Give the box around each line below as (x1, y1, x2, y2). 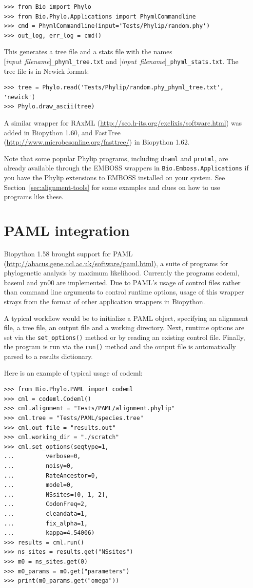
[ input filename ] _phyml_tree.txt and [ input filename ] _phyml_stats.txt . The (4, 56, 239, 66)
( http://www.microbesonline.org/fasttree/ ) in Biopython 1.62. (4, 137, 190, 147)
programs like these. (4, 191, 64, 202)
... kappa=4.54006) (4, 529, 95, 537)
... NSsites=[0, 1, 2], (4, 491, 109, 498)
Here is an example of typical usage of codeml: (4, 367, 143, 378)
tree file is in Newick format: (4, 65, 89, 76)
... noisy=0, (4, 462, 74, 469)
